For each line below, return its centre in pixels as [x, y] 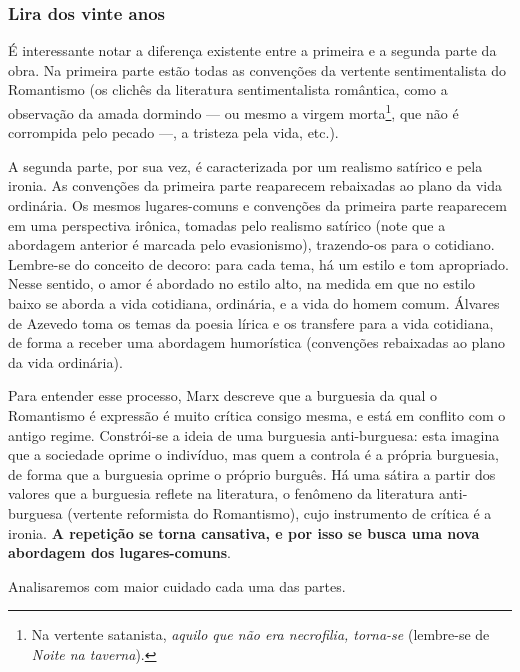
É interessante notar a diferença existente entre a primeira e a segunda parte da [252, 50]
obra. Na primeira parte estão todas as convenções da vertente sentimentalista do [257, 69]
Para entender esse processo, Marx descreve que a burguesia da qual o [223, 395]
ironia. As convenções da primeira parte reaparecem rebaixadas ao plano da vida [255, 185]
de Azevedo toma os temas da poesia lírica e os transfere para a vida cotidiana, [251, 322]
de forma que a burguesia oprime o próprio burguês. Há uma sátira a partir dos [252, 473]
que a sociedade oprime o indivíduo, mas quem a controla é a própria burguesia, [253, 454]
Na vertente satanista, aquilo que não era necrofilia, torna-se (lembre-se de [260, 634]
